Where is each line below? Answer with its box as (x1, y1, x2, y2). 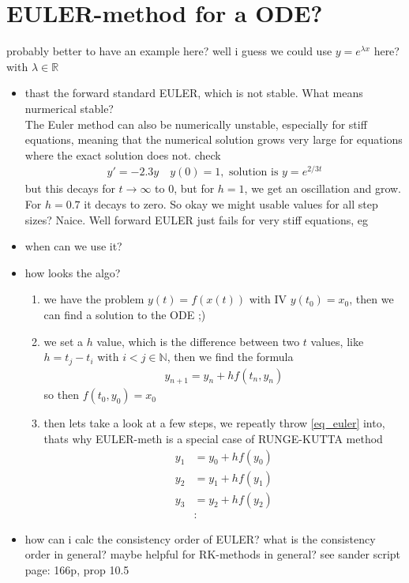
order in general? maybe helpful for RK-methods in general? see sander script (24, 546, 401, 562)
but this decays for (24, 180, 115, 197)
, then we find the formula (167, 348, 294, 365)
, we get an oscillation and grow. (244, 180, 402, 197)
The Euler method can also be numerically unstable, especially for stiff (24, 115, 367, 132)
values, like (310, 333, 364, 349)
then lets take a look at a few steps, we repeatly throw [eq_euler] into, (43, 415, 385, 431)
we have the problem (43, 291, 144, 307)
